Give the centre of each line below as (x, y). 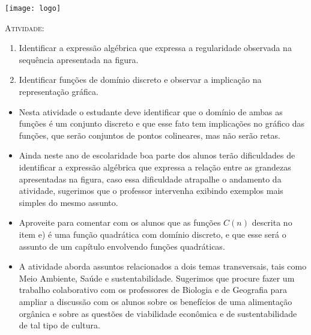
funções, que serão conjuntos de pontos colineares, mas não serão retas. (149, 135)
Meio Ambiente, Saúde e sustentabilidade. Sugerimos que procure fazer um (157, 278)
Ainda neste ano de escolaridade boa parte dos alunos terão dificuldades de (157, 155)
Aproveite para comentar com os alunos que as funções (120, 222)
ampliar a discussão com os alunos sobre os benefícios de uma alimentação (155, 301)
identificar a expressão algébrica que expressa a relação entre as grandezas (155, 167)
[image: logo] (33, 8)
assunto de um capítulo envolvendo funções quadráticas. (122, 246)
